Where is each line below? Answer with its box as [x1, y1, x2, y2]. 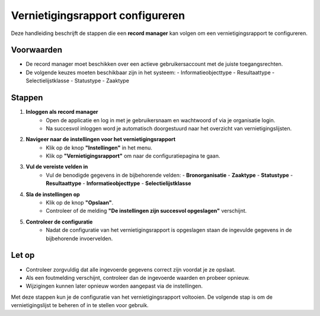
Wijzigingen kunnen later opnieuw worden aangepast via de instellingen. [25, 282, 203, 290]
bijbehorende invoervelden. [46, 235, 113, 242]
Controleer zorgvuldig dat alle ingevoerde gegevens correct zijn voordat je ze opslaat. [25, 266, 236, 273]
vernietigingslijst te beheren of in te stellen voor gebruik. [11, 302, 149, 309]
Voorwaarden [11, 45, 62, 55]
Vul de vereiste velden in [25, 163, 88, 170]
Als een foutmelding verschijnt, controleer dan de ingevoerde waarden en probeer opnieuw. [25, 274, 250, 281]
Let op [11, 250, 35, 260]
